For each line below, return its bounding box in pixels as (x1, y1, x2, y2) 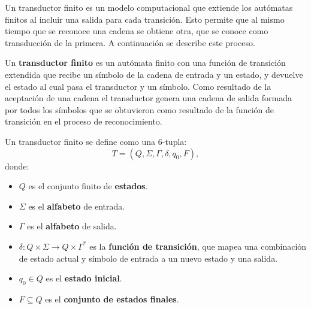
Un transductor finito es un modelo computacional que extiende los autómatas (5, 1, 293, 13)
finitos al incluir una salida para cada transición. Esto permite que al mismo (5, 13, 285, 25)
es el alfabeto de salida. (27, 220, 117, 232)
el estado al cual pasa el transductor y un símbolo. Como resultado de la (5, 80, 271, 92)
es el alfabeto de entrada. (28, 199, 125, 212)
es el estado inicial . (46, 272, 122, 284)
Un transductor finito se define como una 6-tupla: (5, 135, 187, 147)
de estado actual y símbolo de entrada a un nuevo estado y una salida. (19, 252, 278, 264)
